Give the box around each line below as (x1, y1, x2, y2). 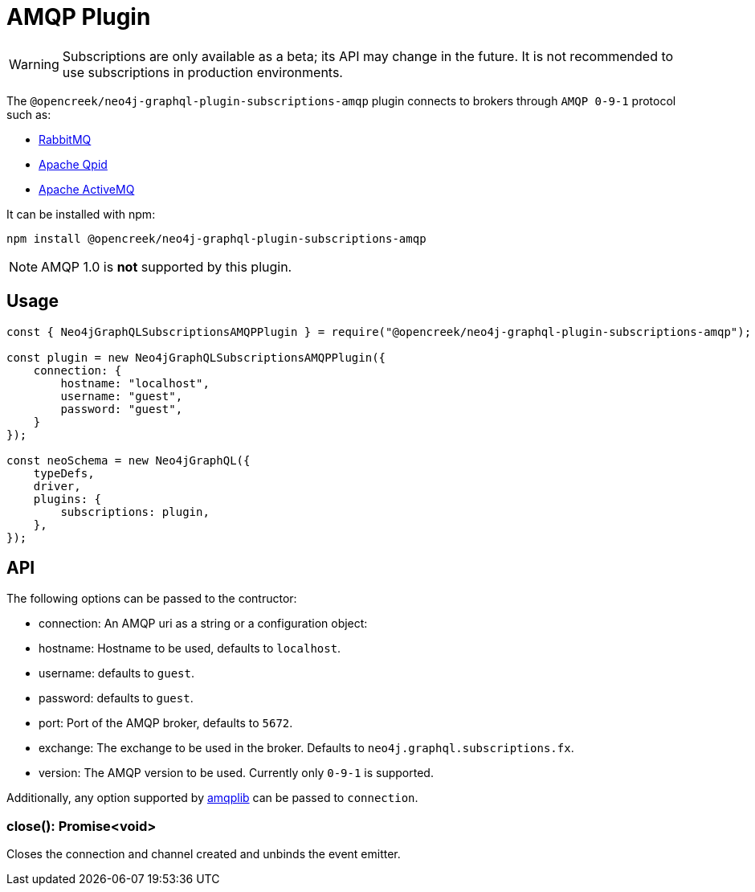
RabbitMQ (39, 132, 92, 146)
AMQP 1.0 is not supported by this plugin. (41, 258, 292, 275)
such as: (6, 107, 51, 121)
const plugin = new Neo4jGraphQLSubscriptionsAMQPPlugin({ (6, 350, 386, 364)
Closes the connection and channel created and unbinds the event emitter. (6, 847, 401, 861)
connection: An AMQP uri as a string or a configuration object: (39, 616, 368, 631)
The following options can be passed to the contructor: (6, 591, 297, 606)
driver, (33, 479, 81, 493)
